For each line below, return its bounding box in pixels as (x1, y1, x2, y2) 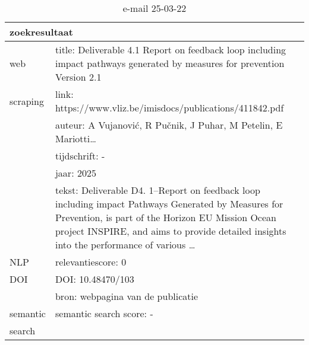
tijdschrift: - (55, 149, 105, 162)
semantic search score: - (55, 306, 153, 320)
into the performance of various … (55, 238, 196, 251)
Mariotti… (55, 132, 96, 145)
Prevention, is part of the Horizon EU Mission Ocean (55, 210, 276, 224)
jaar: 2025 (55, 166, 96, 180)
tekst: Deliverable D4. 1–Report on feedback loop (55, 183, 260, 197)
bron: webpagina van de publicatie (55, 289, 198, 303)
